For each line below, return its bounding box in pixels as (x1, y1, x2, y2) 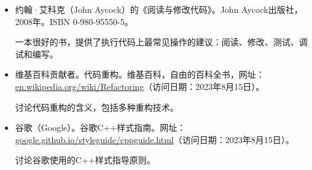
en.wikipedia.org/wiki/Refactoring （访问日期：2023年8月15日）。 (15, 79, 265, 92)
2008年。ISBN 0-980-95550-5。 (15, 15, 133, 28)
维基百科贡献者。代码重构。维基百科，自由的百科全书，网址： (15, 68, 265, 81)
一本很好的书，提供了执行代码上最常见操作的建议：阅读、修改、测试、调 (15, 35, 308, 48)
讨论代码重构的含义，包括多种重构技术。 (15, 100, 179, 113)
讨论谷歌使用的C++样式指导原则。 (15, 153, 155, 166)
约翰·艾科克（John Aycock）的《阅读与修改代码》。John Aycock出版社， (15, 3, 303, 15)
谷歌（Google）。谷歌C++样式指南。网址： (15, 121, 186, 134)
